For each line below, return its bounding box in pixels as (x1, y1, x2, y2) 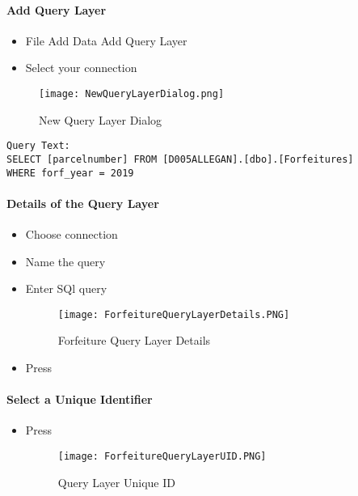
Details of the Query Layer (6, 194, 159, 211)
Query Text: (6, 140, 70, 152)
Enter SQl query (25, 280, 107, 297)
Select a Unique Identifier (6, 391, 153, 408)
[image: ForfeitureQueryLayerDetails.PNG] (57, 308, 290, 320)
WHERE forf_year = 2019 (6, 167, 134, 179)
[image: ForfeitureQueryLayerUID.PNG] (57, 451, 267, 463)
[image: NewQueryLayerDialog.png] (39, 87, 225, 100)
